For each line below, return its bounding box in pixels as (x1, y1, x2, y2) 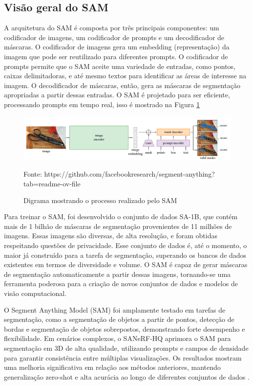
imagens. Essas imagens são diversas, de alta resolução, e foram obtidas (4, 230, 217, 241)
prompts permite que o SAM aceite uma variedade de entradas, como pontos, (4, 61, 236, 71)
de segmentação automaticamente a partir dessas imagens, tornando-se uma (4, 269, 231, 279)
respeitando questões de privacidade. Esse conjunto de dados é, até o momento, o (4, 240, 247, 250)
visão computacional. (4, 288, 67, 298)
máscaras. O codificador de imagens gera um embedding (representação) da (4, 42, 230, 52)
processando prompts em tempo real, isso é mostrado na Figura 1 (4, 99, 200, 109)
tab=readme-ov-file (23, 179, 81, 189)
